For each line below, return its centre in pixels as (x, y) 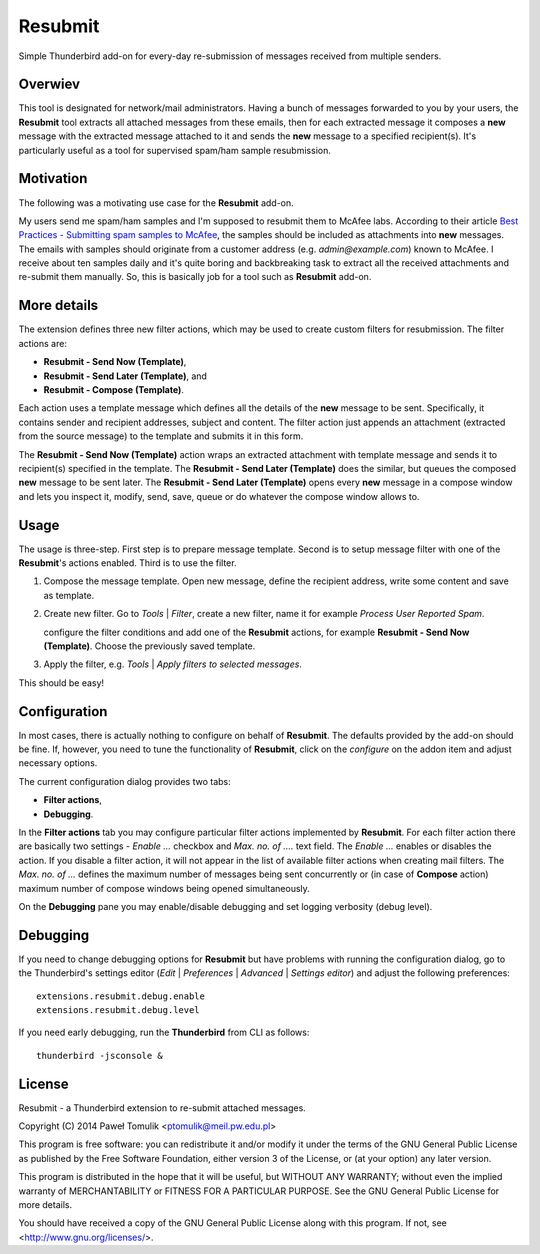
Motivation (53, 178)
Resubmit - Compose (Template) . (114, 389)
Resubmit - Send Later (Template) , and (125, 376)
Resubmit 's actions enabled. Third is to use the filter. (127, 562)
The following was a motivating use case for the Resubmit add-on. (156, 202)
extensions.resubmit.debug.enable (120, 996)
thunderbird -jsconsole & (100, 1055)
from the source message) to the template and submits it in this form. (161, 436)
